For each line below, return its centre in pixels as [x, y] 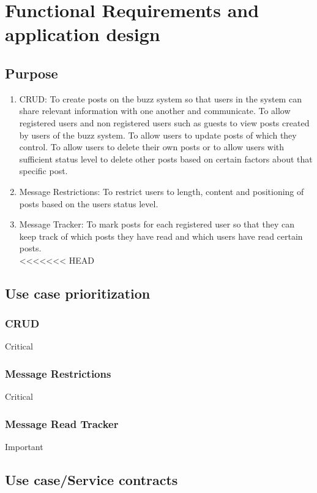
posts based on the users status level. [89, 203]
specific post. [43, 171]
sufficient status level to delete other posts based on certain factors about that [166, 159]
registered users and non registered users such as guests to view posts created [164, 122]
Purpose [32, 73]
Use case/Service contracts [91, 480]
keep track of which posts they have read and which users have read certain [161, 236]
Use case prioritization [78, 293]
